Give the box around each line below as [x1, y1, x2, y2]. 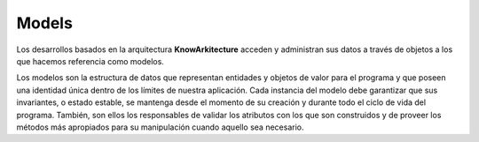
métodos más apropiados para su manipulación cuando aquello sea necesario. [16, 122, 304, 132]
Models [16, 13, 73, 33]
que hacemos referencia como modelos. [16, 56, 164, 66]
